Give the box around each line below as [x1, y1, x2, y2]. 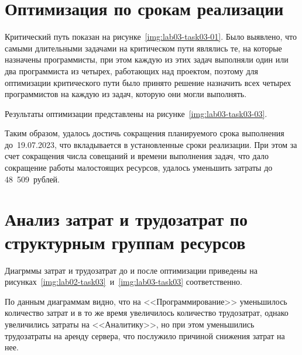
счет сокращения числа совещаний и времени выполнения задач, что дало [5, 150, 269, 162]
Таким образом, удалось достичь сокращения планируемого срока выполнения [5, 127, 284, 139]
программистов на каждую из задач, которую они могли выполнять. [5, 88, 247, 100]
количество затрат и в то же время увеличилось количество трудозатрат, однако [5, 306, 289, 319]
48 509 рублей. [5, 173, 60, 185]
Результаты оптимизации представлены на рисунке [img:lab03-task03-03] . [5, 107, 267, 119]
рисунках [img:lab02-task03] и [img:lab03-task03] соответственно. [5, 275, 242, 288]
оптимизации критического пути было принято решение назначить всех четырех [5, 76, 291, 88]
